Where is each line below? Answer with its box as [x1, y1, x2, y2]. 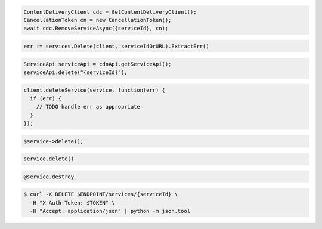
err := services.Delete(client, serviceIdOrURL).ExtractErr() [23, 42, 209, 49]
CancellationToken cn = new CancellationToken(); [23, 17, 172, 23]
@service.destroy [23, 173, 75, 180]
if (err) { [30, 95, 62, 101]
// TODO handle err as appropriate [36, 103, 140, 110]
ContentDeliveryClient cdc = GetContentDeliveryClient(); [23, 8, 197, 15]
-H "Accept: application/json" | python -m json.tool [30, 208, 191, 215]
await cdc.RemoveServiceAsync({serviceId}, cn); [23, 25, 169, 32]
